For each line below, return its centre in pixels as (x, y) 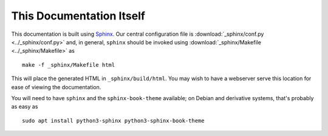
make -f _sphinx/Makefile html (69, 65)
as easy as (25, 107)
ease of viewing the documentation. (56, 87)
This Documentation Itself (78, 16)
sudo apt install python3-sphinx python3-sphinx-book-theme (113, 121)
